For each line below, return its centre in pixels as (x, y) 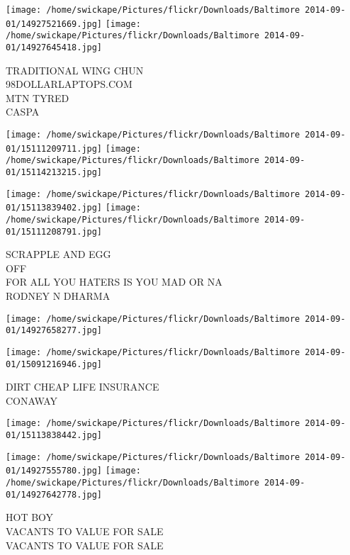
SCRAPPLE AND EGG (58, 254)
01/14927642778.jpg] (54, 494)
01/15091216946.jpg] (54, 364)
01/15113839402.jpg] (54, 208)
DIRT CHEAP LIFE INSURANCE (83, 387)
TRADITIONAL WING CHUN (75, 70)
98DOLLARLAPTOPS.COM (69, 84)
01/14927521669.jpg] (54, 24)
